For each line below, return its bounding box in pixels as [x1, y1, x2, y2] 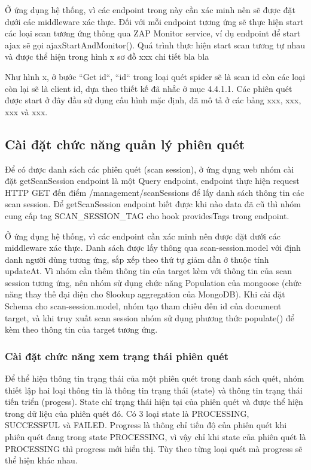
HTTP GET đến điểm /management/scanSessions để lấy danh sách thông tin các [5, 186, 304, 198]
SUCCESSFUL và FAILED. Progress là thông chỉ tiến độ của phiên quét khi [5, 419, 287, 431]
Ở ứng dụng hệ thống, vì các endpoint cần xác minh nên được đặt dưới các [5, 229, 280, 242]
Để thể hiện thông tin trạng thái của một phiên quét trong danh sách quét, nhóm [5, 372, 304, 385]
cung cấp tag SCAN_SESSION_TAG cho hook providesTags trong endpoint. [5, 209, 289, 222]
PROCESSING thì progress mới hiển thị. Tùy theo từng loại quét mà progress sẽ [5, 442, 303, 454]
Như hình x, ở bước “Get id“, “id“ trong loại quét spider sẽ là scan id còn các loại [5, 70, 306, 82]
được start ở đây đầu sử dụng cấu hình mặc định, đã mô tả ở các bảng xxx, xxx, [5, 94, 301, 106]
